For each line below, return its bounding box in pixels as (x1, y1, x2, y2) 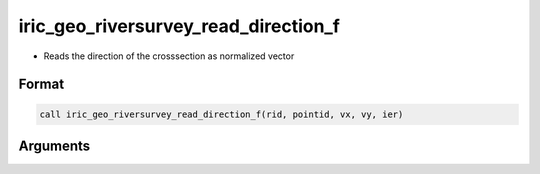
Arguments (18, 137, 91, 154)
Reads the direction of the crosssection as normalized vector (43, 50, 295, 62)
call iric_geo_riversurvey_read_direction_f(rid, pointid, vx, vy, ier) (39, 108, 404, 120)
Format (18, 76, 65, 93)
